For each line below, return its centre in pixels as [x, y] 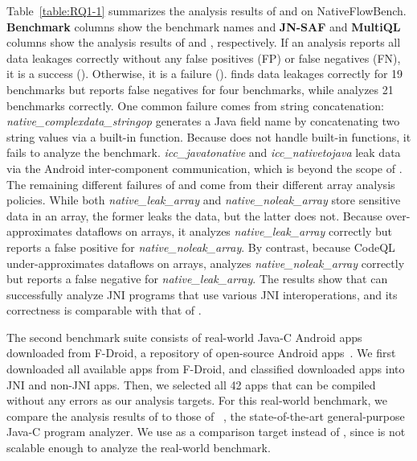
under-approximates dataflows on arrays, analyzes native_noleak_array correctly [206, 263]
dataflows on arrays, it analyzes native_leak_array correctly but [234, 231]
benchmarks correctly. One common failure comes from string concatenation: [195, 105]
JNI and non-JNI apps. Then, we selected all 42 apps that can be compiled [191, 384]
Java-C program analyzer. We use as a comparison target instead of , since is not [206, 432]
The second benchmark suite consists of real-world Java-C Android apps [184, 337]
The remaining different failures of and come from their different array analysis [201, 184]
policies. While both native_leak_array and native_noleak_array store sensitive [204, 200]
